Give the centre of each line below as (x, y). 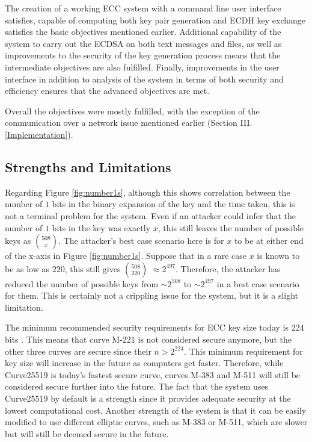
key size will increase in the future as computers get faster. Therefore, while (144, 363)
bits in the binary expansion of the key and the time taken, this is (173, 204)
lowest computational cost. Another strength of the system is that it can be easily (156, 410)
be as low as (27, 268)
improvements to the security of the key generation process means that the (143, 55)
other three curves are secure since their (78, 351)
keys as (18, 241)
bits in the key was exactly (101, 227)
